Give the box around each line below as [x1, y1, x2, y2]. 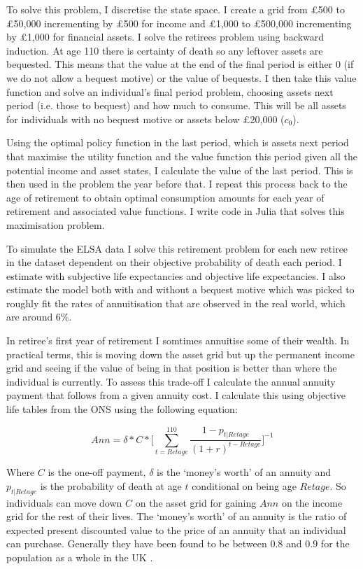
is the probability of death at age [40, 478, 182, 493]
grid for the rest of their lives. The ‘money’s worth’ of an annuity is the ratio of [6, 509, 347, 524]
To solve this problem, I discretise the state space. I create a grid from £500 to [6, 2, 345, 16]
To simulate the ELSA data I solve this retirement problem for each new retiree [6, 241, 348, 255]
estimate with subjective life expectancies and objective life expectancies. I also [6, 268, 346, 283]
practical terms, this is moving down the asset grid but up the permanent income [6, 346, 355, 361]
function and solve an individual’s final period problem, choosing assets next [6, 84, 334, 99]
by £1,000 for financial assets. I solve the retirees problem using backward [6, 29, 325, 44]
